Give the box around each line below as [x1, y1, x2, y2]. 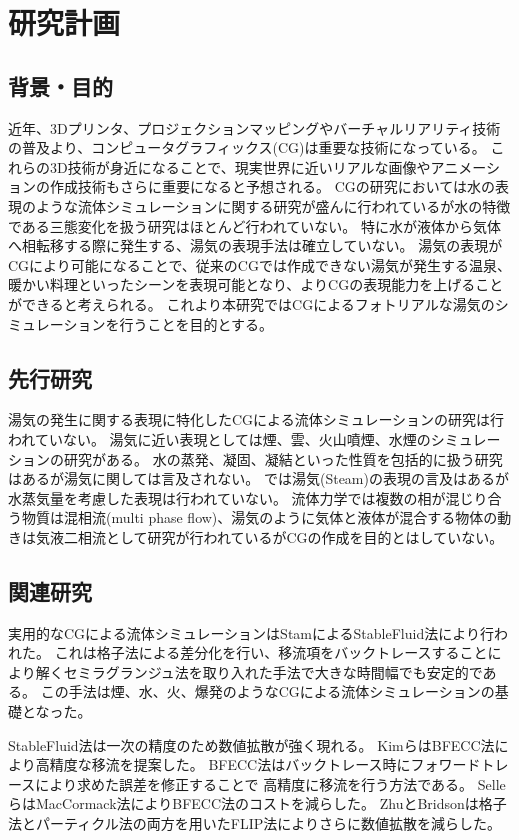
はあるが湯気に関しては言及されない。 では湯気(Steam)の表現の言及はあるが [8, 468, 509, 489]
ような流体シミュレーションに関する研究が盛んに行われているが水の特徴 [35, 195, 511, 216]
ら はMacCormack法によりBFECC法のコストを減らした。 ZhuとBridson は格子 [8, 793, 507, 814]
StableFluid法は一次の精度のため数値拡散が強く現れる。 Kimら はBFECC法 [8, 734, 495, 755]
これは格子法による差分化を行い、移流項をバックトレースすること [54, 642, 488, 663]
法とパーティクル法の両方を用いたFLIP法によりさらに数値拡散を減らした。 [8, 813, 501, 834]
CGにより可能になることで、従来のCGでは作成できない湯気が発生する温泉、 [8, 254, 511, 275]
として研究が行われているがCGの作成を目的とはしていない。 [105, 526, 504, 547]
